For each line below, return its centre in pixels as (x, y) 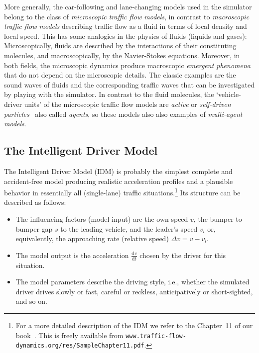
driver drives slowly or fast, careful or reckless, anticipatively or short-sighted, (134, 291)
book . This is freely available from (69, 335)
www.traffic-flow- (156, 336)
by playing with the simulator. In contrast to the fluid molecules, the (109, 94)
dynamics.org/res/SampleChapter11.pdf (80, 346)
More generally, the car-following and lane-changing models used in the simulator (128, 6)
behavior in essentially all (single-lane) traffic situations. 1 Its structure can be (122, 192)
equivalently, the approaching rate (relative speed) (92, 238)
